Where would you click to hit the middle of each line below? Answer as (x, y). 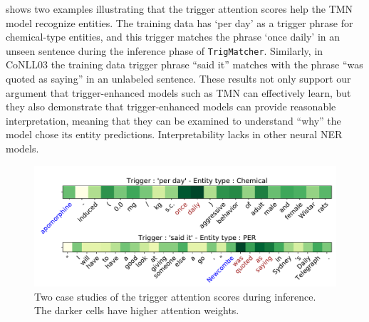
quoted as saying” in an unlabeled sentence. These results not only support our (178, 79)
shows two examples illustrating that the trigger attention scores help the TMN (180, 9)
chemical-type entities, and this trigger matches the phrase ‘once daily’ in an (173, 37)
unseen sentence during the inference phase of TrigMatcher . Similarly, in (165, 50)
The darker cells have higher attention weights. (137, 310)
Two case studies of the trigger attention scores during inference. (175, 296)
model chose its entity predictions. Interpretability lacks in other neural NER (174, 134)
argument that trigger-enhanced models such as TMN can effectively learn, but (178, 92)
